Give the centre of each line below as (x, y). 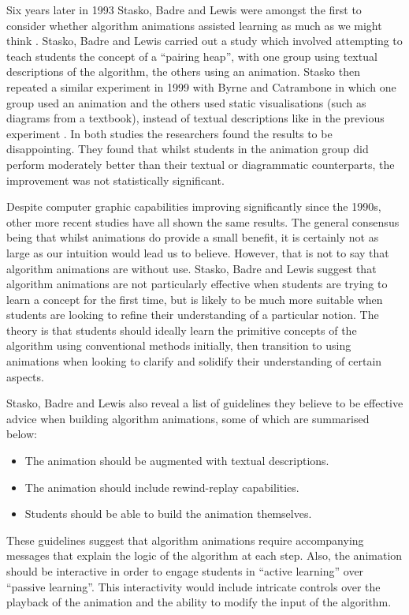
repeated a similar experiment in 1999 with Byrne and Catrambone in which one (201, 86)
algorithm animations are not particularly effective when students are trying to (197, 284)
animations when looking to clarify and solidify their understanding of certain (194, 361)
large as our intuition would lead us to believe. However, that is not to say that (198, 252)
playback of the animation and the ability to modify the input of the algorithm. (199, 602)
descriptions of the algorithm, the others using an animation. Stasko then (183, 71)
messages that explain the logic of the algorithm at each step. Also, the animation (204, 555)
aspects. (25, 376)
